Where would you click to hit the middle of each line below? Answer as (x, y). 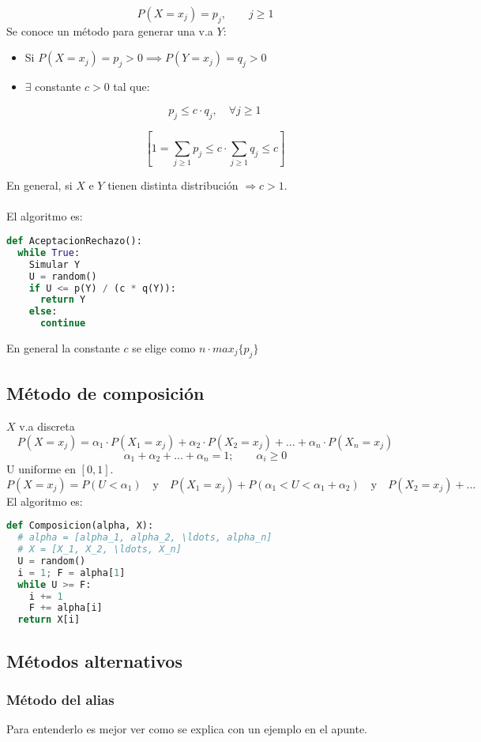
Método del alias (60, 699)
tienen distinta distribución (173, 185)
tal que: (132, 87)
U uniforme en (41, 469)
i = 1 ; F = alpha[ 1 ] (71, 573)
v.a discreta (47, 426)
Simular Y (54, 264)
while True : (49, 252)
